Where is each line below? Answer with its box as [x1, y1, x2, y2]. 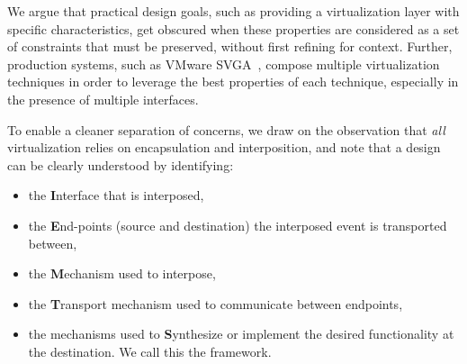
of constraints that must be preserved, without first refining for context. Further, [7, 37, 453, 56]
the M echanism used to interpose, [28, 264, 216, 283]
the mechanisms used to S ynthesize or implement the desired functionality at [28, 324, 454, 343]
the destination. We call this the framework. [28, 341, 272, 360]
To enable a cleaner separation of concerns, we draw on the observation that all [7, 120, 445, 139]
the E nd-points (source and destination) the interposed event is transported [28, 215, 447, 234]
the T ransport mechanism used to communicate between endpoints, [28, 294, 403, 313]
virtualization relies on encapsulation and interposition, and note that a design [7, 138, 441, 157]
